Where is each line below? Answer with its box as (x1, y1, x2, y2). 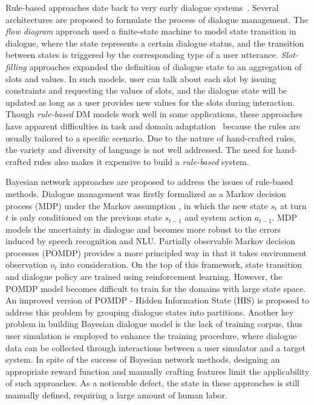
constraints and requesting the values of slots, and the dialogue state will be (5, 84, 287, 97)
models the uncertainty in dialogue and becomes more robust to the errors (5, 222, 281, 235)
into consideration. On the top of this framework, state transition (60, 258, 303, 271)
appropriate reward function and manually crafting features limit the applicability (5, 364, 310, 377)
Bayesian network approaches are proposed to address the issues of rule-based (5, 175, 293, 188)
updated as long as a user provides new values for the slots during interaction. (5, 96, 295, 108)
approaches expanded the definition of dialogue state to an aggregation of (29, 60, 302, 73)
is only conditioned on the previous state (11, 211, 162, 224)
